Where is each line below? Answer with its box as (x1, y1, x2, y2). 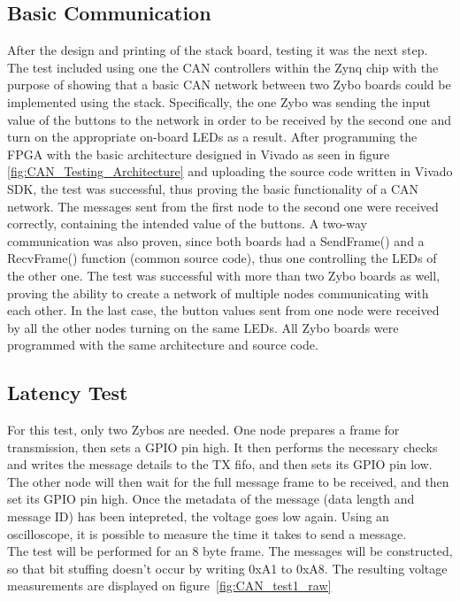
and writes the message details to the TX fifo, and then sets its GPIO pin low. (7, 455, 433, 474)
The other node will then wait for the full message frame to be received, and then (7, 472, 449, 490)
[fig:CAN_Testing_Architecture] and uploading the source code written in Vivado (7, 162, 453, 181)
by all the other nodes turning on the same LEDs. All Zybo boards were (7, 318, 399, 336)
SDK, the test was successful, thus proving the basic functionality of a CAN (7, 179, 419, 197)
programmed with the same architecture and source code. (7, 335, 318, 354)
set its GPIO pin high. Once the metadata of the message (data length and (7, 489, 415, 508)
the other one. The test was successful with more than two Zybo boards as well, (7, 266, 441, 284)
